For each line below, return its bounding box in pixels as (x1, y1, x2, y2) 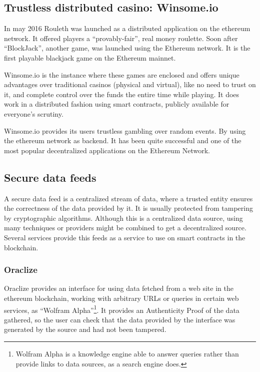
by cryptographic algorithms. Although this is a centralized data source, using (4, 212, 243, 223)
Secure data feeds (4, 169, 96, 185)
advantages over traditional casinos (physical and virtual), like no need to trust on (4, 79, 256, 90)
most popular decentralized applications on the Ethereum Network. (4, 145, 210, 155)
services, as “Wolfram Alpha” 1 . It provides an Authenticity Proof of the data (4, 303, 239, 315)
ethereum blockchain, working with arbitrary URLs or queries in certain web (4, 292, 239, 303)
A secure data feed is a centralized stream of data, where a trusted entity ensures (4, 193, 253, 203)
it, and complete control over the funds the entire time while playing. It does (4, 89, 239, 99)
